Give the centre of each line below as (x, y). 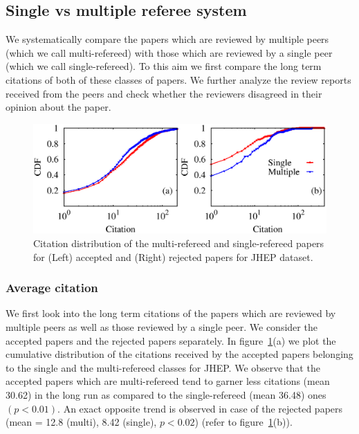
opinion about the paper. (58, 107)
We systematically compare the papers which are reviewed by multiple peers (167, 39)
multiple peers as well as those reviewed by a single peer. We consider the (162, 326)
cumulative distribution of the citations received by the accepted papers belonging (179, 354)
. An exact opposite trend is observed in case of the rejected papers (200, 408)
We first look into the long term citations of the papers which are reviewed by (171, 313)
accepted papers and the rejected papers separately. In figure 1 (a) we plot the (171, 340)
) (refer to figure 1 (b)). (243, 422)
